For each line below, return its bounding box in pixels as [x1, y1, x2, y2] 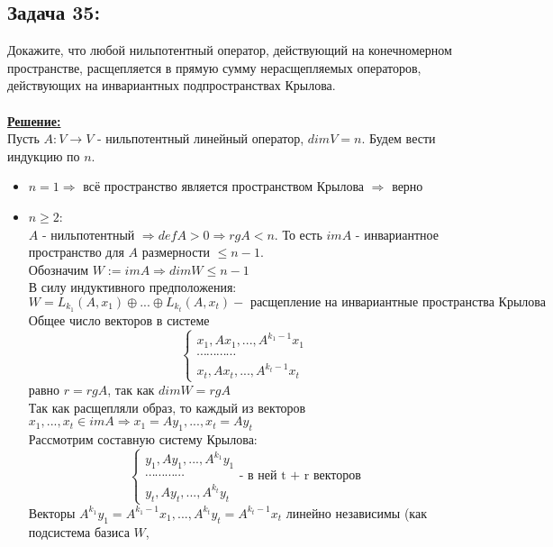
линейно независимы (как [286, 503, 427, 522]
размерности [141, 242, 211, 261]
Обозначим [28, 260, 89, 278]
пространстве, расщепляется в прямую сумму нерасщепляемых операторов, [7, 58, 422, 77]
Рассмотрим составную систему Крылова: [28, 430, 258, 449]
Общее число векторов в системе [28, 311, 210, 330]
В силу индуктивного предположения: [28, 278, 237, 296]
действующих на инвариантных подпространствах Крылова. [7, 76, 336, 95]
